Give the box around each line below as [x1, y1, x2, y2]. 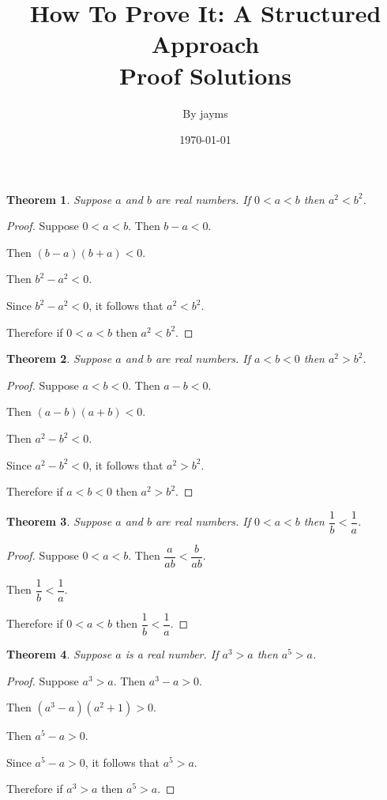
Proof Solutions [119, 58, 291, 91]
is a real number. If [125, 646, 219, 662]
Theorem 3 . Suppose [6, 513, 112, 530]
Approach [151, 28, 260, 60]
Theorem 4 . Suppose [6, 646, 112, 662]
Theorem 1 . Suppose [6, 191, 112, 207]
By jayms [182, 104, 228, 121]
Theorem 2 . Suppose [6, 350, 112, 367]
